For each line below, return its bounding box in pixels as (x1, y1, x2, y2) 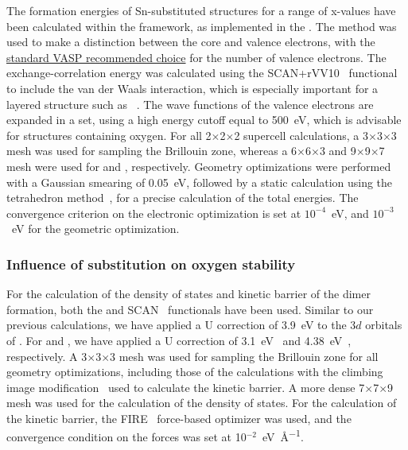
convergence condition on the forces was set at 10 (6, 429, 247, 445)
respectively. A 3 (6, 347, 87, 364)
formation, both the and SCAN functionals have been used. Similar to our (6, 301, 374, 317)
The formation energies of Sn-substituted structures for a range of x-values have (6, 2, 396, 18)
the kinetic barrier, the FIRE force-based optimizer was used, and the (6, 409, 352, 426)
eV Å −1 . (262, 426, 304, 445)
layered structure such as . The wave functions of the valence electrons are (6, 95, 374, 112)
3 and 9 (319, 142, 356, 159)
